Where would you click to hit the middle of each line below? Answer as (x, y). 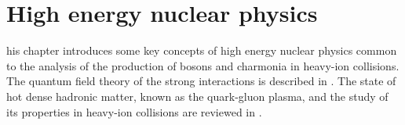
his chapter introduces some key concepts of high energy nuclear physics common (202, 50)
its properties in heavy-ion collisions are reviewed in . (134, 111)
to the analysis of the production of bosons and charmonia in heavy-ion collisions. (203, 65)
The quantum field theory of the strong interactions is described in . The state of (201, 81)
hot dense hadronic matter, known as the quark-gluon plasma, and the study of (197, 96)
